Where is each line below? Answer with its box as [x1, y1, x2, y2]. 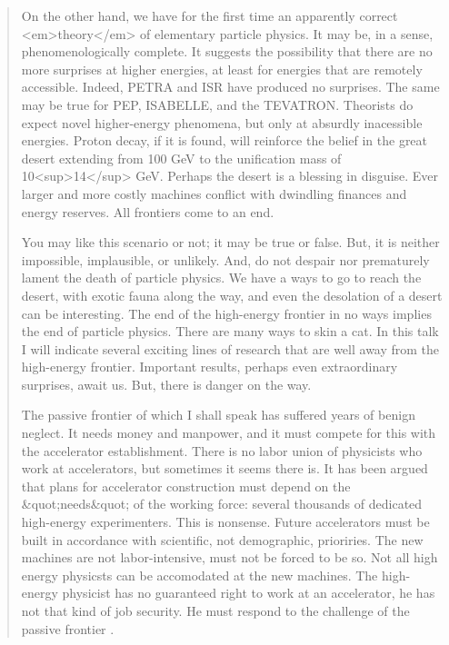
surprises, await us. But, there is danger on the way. [21, 374, 312, 393]
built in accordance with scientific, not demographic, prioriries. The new [21, 530, 424, 549]
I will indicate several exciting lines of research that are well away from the [21, 339, 440, 358]
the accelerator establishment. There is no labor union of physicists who [21, 441, 423, 460]
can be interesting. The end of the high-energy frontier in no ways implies [21, 303, 432, 322]
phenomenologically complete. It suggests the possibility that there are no [21, 42, 433, 61]
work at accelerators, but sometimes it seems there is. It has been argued [21, 459, 428, 478]
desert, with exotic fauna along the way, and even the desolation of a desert [21, 285, 443, 304]
